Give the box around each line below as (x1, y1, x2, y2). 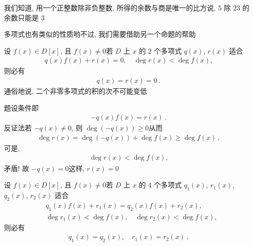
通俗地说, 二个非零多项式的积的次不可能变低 (4, 86, 147, 96)
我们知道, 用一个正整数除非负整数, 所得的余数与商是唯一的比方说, (4, 2, 216, 12)
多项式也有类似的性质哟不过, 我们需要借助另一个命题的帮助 (4, 29, 196, 39)
